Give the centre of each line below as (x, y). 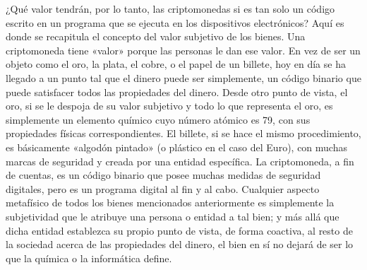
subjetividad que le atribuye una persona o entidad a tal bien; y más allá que (173, 216)
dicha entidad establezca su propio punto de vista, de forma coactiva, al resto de (179, 230)
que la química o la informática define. (89, 258)
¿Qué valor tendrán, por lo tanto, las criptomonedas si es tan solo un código (170, 8)
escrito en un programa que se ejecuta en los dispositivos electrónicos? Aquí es (175, 22)
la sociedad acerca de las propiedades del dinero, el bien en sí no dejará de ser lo (180, 244)
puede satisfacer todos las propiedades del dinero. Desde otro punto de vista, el (177, 92)
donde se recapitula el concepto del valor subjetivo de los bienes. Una (156, 36)
